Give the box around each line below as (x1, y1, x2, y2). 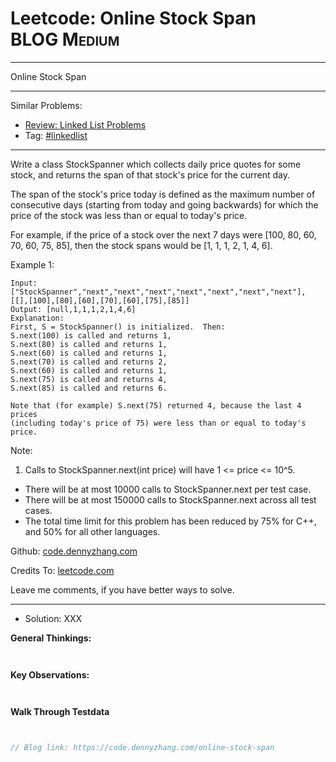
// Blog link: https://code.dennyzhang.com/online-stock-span (10, 742, 275, 752)
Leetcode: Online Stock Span (10, 7, 257, 30)
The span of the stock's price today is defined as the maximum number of (10, 188, 316, 200)
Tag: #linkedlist (24, 129, 88, 141)
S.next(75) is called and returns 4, (10, 374, 168, 384)
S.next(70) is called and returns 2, (10, 357, 168, 367)
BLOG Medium (10, 28, 120, 51)
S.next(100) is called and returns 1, (10, 330, 172, 341)
